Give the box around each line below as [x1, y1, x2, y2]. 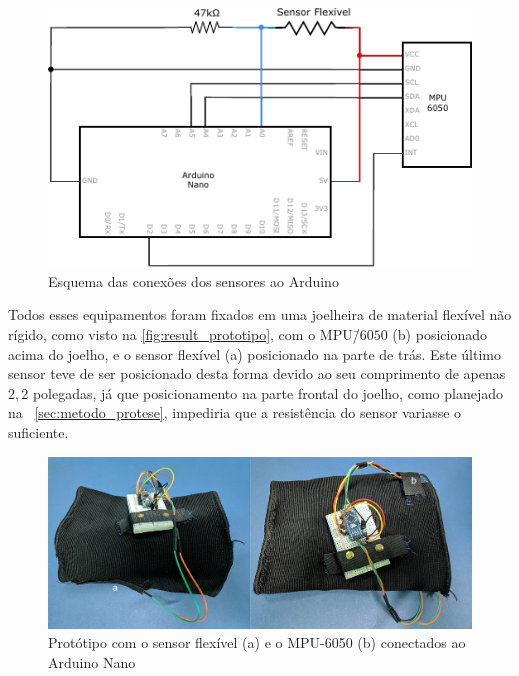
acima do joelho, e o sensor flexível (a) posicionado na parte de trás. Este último [8, 343, 502, 364]
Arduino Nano [48, 651, 136, 672]
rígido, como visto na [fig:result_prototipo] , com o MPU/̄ [8, 324, 360, 345]
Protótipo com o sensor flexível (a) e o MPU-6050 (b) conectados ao [48, 632, 466, 653]
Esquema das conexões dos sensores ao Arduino [48, 270, 339, 291]
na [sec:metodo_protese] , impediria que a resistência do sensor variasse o [8, 402, 462, 423]
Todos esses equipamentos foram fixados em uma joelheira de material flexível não [8, 304, 512, 325]
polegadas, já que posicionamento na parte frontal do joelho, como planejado [32, 382, 503, 403]
